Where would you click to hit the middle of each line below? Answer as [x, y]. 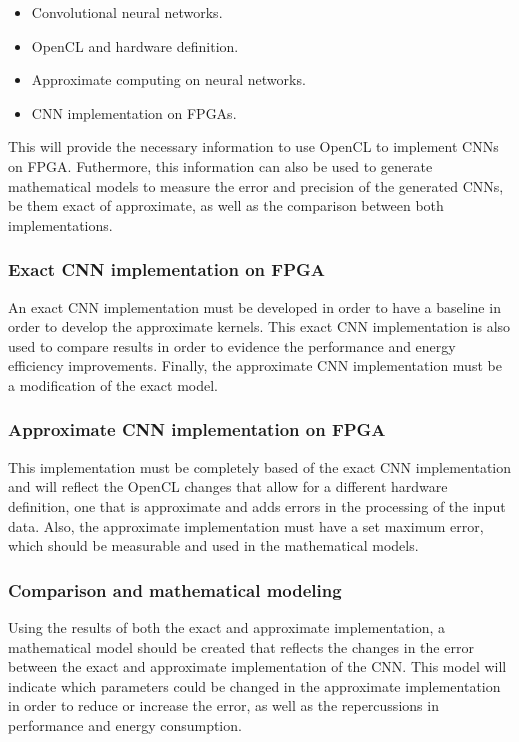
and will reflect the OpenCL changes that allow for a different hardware [228, 486]
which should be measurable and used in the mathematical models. [213, 545]
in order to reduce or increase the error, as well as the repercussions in [223, 705]
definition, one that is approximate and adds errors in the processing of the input [257, 505]
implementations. [60, 224]
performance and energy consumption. [125, 724]
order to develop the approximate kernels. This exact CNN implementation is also [259, 326]
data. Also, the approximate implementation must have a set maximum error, [246, 525]
